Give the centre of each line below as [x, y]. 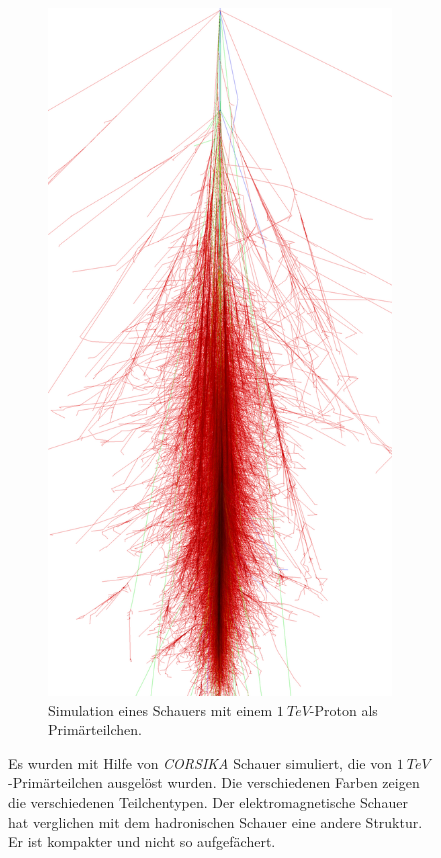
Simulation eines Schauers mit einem [160, 709]
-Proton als [343, 709]
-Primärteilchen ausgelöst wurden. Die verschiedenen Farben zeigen [214, 782]
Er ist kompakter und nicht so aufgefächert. [142, 841]
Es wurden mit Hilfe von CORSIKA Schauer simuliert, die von [200, 762]
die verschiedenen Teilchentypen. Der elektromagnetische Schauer [208, 801]
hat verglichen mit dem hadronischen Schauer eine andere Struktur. [215, 821]
